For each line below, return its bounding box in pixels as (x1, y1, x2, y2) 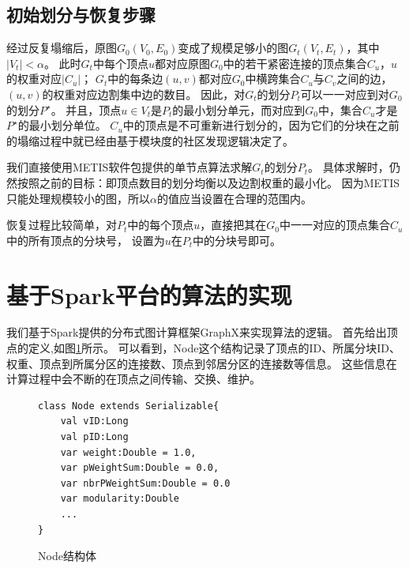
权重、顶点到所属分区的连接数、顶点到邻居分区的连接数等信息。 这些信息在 (6, 355, 397, 371)
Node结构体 (38, 547, 96, 564)
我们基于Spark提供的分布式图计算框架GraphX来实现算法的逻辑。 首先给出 (6, 324, 387, 340)
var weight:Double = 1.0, (60, 446, 197, 458)
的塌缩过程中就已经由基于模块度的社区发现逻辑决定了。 (6, 132, 294, 149)
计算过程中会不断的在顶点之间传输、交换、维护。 (6, 371, 261, 387)
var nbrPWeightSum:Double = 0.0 (60, 477, 231, 489)
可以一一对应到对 (300, 85, 389, 102)
